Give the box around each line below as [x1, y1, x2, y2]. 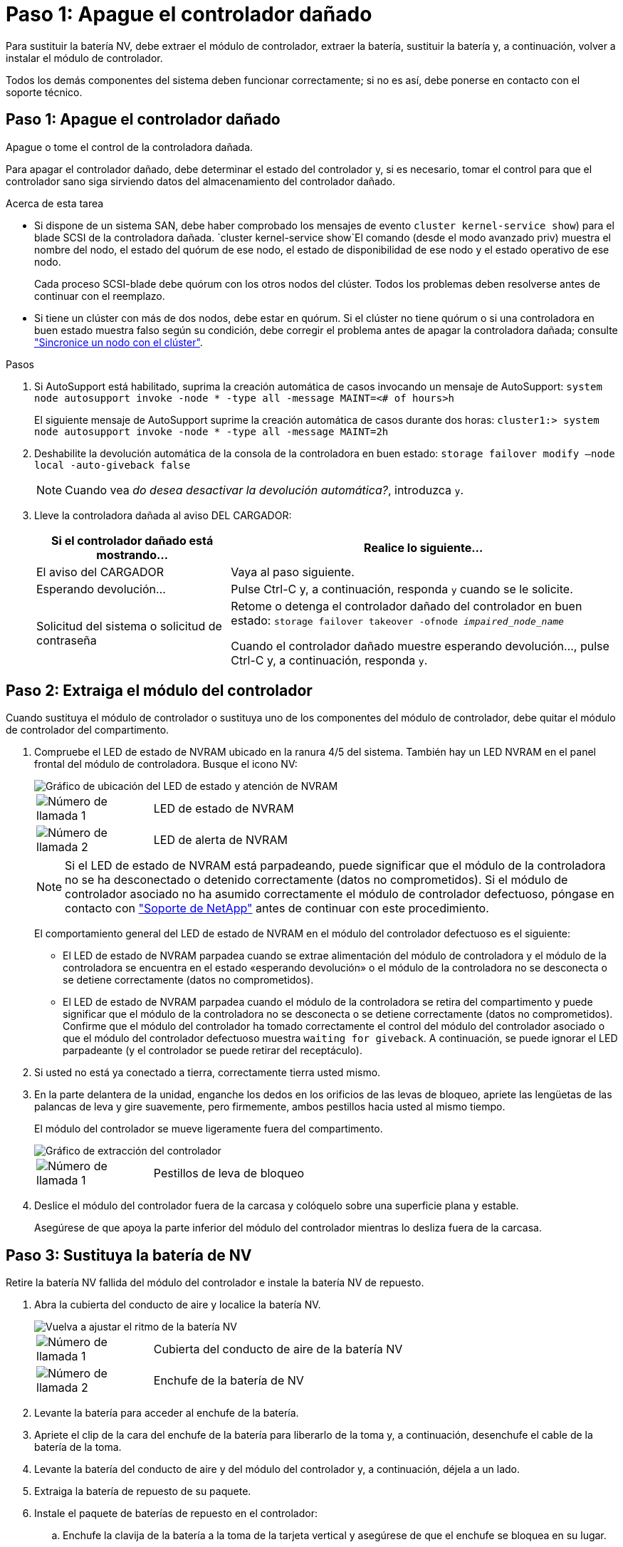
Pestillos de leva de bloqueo [153, 1166, 305, 1181]
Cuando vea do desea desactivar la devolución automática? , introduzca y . [65, 482, 464, 497]
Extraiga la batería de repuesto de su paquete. [34, 1485, 251, 1498]
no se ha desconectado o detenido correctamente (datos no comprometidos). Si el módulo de [65, 873, 568, 887]
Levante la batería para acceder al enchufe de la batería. [34, 1407, 299, 1420]
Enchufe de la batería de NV [153, 1373, 304, 1388]
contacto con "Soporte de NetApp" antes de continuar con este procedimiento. [65, 901, 489, 916]
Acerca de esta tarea [6, 197, 104, 209]
